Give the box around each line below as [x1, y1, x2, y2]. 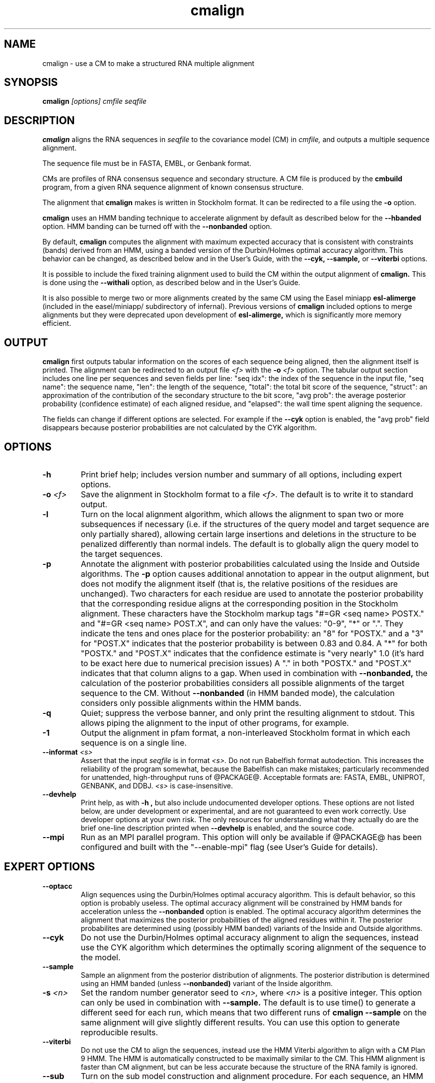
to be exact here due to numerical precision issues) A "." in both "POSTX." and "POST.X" [80, 658, 412, 668]
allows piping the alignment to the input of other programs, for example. [80, 717, 349, 728]
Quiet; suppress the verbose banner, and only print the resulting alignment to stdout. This [80, 707, 415, 718]
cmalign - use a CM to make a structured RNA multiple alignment [42, 59, 255, 68]
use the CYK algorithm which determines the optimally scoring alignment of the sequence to [80, 942, 427, 952]
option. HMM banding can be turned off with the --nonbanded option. [42, 222, 272, 231]
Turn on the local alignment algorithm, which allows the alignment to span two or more [80, 509, 404, 519]
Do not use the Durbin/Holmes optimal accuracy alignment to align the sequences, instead [80, 932, 419, 942]
